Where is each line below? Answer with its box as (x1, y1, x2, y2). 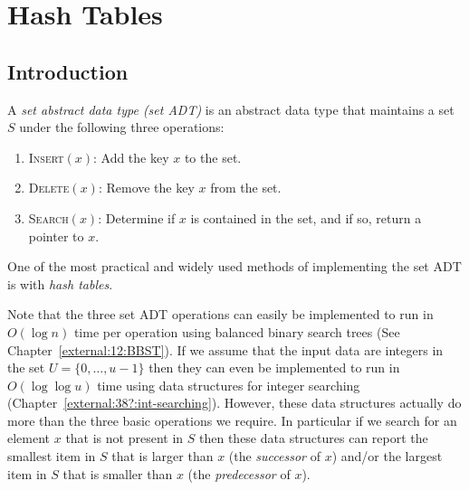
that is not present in (65, 429, 184, 448)
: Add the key (92, 147, 169, 166)
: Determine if (98, 208, 176, 227)
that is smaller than (62, 464, 173, 483)
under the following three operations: (19, 118, 225, 137)
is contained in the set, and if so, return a (190, 208, 422, 227)
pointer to (28, 226, 84, 245)
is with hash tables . (7, 274, 113, 293)
